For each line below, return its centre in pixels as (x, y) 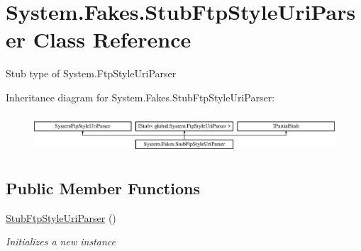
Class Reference (112, 39)
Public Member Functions (103, 188)
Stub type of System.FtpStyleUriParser (91, 73)
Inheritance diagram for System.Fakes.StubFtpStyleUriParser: (140, 97)
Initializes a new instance (61, 241)
